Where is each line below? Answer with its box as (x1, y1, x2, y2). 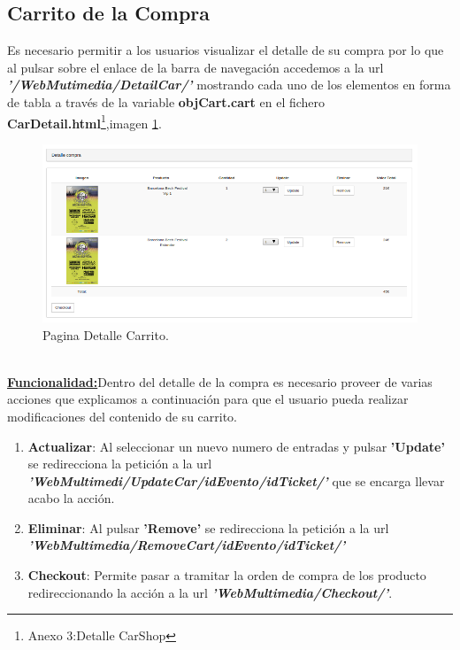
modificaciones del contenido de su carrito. (7, 406, 238, 425)
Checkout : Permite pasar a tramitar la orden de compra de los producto (27, 566, 426, 584)
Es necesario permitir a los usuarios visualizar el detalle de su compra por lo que (7, 41, 444, 59)
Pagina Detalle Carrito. (42, 325, 169, 344)
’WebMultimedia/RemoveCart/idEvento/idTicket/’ (27, 536, 346, 554)
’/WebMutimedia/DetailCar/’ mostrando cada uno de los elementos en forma (7, 75, 451, 94)
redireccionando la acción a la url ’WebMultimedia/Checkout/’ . (27, 583, 393, 601)
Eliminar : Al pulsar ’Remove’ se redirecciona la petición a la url (27, 518, 389, 537)
